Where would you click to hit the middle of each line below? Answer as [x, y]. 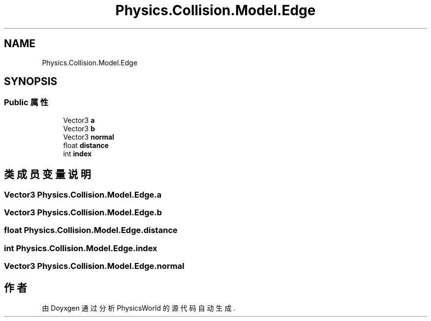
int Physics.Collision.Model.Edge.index [81, 248]
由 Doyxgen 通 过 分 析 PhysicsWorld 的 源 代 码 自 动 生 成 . [139, 308]
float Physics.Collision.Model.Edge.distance [91, 230]
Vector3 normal [89, 137]
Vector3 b [79, 128]
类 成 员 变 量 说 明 [47, 175]
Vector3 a [79, 120]
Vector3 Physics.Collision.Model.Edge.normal [94, 266]
